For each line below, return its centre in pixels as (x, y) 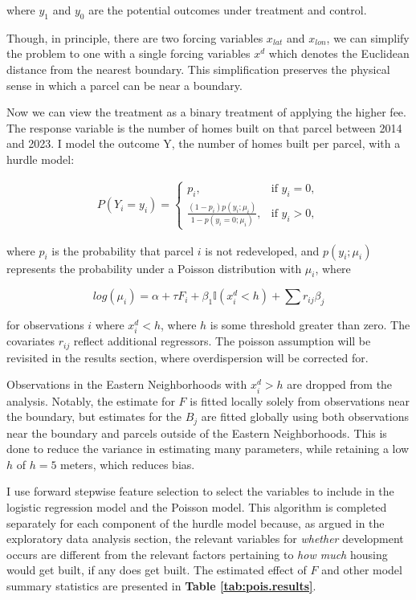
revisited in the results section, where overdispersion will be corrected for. (188, 357)
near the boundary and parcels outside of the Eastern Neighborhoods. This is (197, 433)
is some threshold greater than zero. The (310, 325)
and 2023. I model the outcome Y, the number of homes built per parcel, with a (204, 143)
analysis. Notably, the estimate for (91, 400)
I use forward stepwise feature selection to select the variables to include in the (200, 491)
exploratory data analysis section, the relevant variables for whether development (205, 539)
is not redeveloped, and (262, 250)
